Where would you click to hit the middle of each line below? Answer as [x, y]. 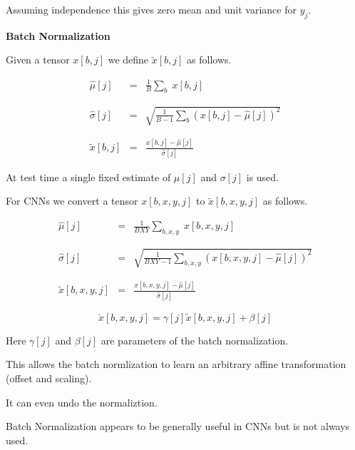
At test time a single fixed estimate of [88, 177]
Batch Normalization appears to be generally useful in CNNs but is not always [178, 426]
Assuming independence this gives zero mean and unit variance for [151, 9]
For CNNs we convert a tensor [72, 201]
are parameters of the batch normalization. [195, 340]
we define [128, 60]
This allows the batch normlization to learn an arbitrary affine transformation [176, 364]
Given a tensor [38, 60]
